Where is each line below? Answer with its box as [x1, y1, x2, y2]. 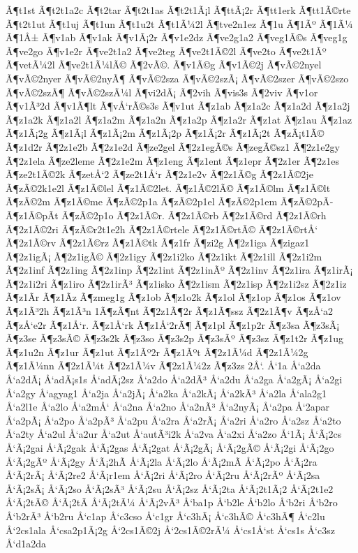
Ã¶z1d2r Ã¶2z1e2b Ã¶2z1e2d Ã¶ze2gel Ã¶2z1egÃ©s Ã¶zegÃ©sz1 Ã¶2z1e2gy [6, 139, 340, 154]
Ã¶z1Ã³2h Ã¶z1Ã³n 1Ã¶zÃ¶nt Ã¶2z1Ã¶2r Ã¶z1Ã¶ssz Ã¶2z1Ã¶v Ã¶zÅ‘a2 [6, 304, 334, 318]
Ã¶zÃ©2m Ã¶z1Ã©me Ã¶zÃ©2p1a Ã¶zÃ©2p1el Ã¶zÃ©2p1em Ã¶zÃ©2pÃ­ [6, 194, 334, 209]
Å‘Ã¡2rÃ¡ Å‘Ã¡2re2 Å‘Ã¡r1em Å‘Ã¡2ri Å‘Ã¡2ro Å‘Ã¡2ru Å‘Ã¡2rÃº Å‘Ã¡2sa [6, 468, 320, 482]
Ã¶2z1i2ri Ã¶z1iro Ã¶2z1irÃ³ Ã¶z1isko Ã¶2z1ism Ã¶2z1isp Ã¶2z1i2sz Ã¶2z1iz [6, 276, 347, 290]
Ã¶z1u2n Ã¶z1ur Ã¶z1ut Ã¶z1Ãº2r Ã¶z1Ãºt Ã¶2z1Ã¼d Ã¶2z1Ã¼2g [6, 344, 308, 359]
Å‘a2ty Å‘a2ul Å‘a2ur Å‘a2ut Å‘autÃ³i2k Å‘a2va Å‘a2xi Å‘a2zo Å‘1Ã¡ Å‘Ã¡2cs [6, 427, 342, 441]
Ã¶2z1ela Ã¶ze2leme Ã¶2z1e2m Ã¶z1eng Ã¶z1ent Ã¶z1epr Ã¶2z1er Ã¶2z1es [6, 153, 339, 168]
